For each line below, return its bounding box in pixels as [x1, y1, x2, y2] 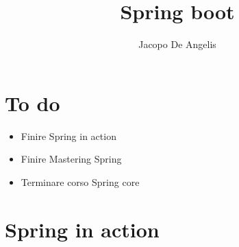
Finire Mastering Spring [21, 152, 122, 166]
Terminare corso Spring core [21, 174, 140, 189]
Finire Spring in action [21, 128, 116, 143]
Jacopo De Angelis [138, 37, 216, 51]
